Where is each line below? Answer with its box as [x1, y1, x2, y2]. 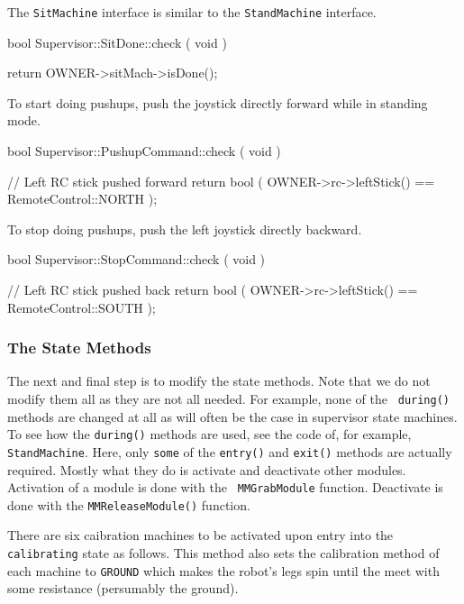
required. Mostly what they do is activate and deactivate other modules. [7, 460, 406, 479]
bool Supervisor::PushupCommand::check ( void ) [7, 142, 281, 160]
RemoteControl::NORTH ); [7, 189, 158, 208]
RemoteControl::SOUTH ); [7, 297, 156, 316]
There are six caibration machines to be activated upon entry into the [7, 526, 394, 545]
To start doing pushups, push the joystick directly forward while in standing [7, 93, 428, 112]
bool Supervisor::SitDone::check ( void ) [7, 32, 227, 51]
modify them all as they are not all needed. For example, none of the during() [7, 389, 450, 407]
